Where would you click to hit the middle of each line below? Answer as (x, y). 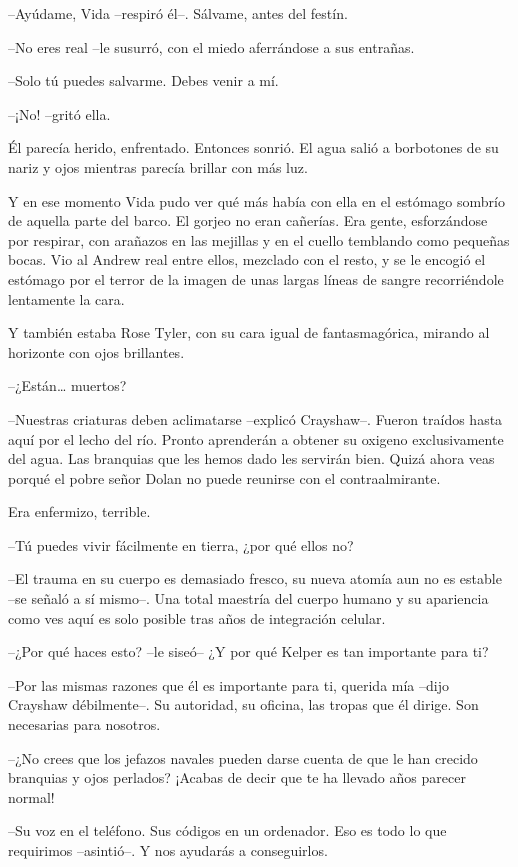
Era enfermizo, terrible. (79, 511)
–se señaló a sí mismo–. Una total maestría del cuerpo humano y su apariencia (248, 598)
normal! (31, 796)
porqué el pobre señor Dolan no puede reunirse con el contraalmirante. (224, 477)
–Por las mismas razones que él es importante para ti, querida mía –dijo (228, 684)
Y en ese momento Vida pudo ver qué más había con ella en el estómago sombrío (256, 200)
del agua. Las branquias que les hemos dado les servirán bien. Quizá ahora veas (251, 458)
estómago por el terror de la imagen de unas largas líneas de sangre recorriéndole (256, 278)
